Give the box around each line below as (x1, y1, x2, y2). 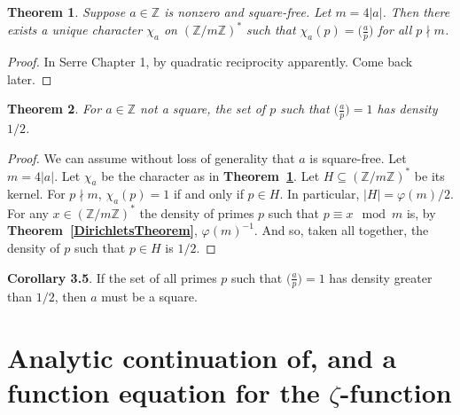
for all (378, 20, 412, 39)
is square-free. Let (309, 148, 407, 167)
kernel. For (7, 184, 66, 203)
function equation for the (7, 374, 320, 411)
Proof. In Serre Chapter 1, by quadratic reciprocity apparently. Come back (7, 51, 413, 70)
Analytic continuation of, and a (7, 340, 397, 376)
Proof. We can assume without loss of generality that (7, 148, 295, 167)
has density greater (329, 268, 433, 286)
